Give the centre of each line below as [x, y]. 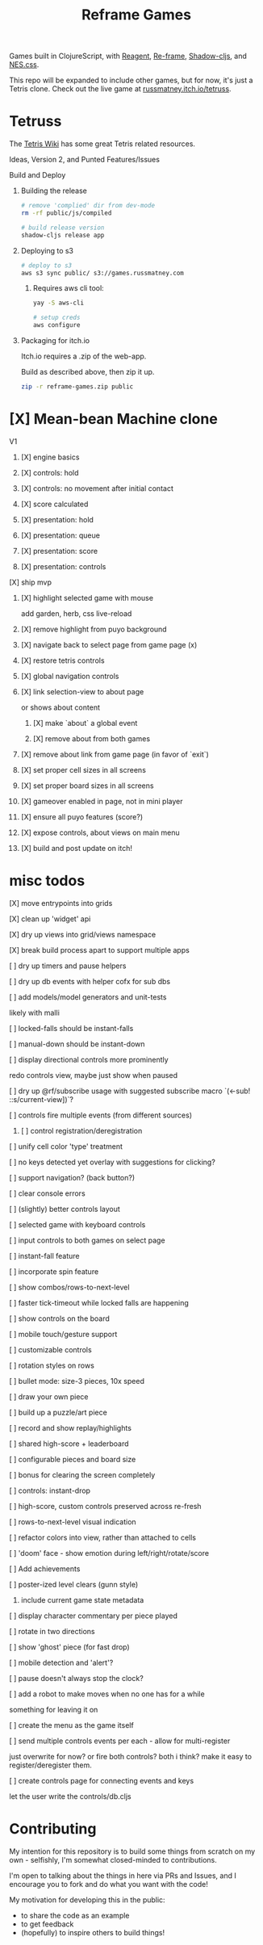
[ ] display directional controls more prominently [89, 1059]
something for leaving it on [54, 1709]
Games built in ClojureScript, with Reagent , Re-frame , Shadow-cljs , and [128, 56]
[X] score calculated [54, 504]
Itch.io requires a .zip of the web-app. [83, 356]
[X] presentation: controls [63, 566]
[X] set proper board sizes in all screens [87, 786]
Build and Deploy [38, 175]
